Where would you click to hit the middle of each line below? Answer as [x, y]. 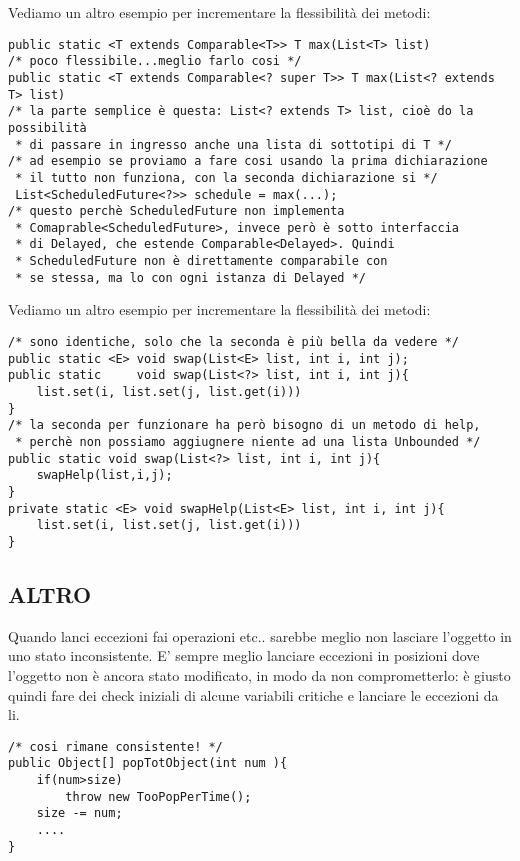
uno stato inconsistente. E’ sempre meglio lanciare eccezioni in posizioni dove [244, 655]
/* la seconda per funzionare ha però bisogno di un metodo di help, [244, 425]
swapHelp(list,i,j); [104, 475]
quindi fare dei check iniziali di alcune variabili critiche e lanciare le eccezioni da [253, 694]
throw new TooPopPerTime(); [158, 796]
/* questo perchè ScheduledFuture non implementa [176, 211]
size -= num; [79, 813]
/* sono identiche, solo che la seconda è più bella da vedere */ [234, 342]
